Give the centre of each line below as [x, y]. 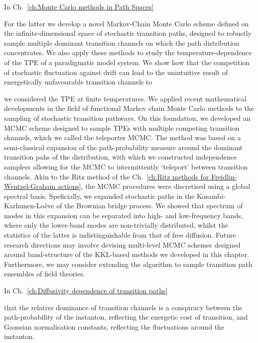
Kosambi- [211, 196]
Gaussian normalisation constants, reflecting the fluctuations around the [114, 326]
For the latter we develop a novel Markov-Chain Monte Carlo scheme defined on [127, 23]
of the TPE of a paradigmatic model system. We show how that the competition [127, 62]
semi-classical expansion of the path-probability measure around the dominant [124, 147]
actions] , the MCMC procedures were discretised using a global [154, 186]
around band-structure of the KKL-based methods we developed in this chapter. [127, 254]
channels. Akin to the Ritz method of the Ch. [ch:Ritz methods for [107, 176]
